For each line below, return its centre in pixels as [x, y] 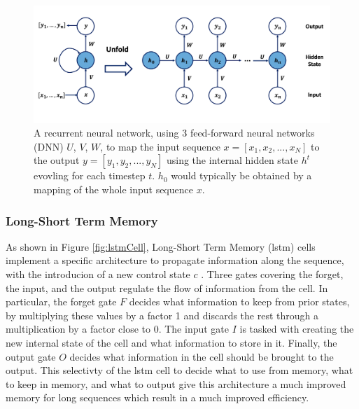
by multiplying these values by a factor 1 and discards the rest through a [162, 315]
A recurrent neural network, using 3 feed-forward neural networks [174, 133]
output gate [31, 356]
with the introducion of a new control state [98, 274]
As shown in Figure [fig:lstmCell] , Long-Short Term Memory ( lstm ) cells [161, 246]
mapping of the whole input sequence [113, 189]
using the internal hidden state [232, 160]
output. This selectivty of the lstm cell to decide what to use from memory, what [179, 370]
